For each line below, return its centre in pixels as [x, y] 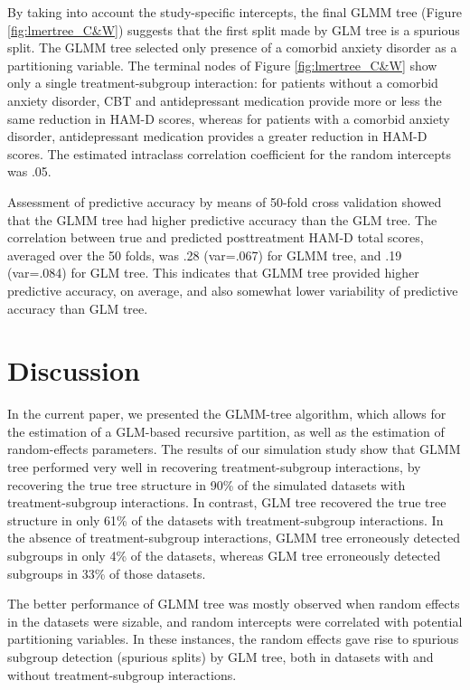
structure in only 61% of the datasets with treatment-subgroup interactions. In [226, 520]
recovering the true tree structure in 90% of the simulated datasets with [207, 484]
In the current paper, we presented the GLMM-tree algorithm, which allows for [227, 414]
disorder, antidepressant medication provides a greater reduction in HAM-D [217, 136]
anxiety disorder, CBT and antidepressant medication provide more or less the [225, 100]
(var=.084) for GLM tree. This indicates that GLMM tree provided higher [213, 273]
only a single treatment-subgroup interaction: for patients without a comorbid [223, 83]
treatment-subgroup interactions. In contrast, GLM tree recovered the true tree [227, 502]
